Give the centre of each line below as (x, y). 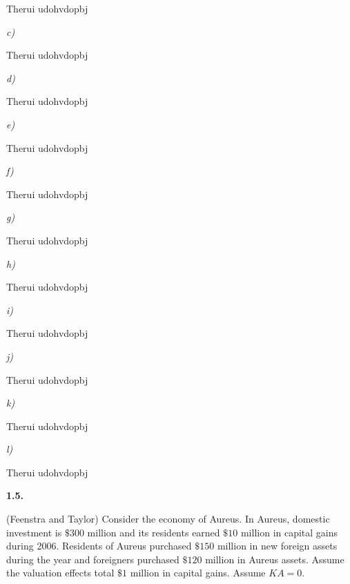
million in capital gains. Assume (198, 573)
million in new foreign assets (277, 546)
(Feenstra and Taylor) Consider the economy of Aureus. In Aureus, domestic (168, 519)
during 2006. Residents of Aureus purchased (99, 546)
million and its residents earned (154, 532)
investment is (34, 532)
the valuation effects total (60, 573)
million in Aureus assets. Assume (275, 559)
